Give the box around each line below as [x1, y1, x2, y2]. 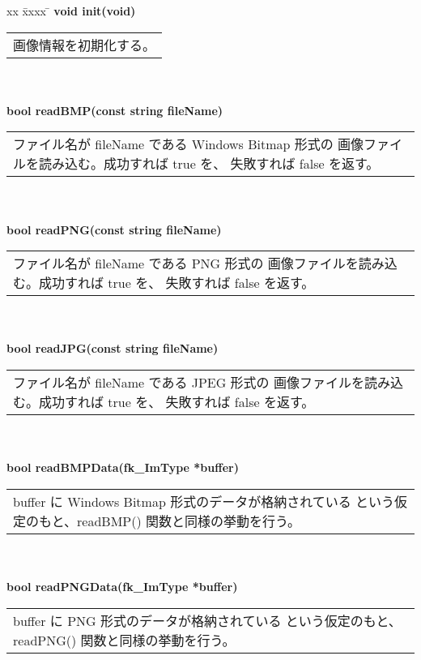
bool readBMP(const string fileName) [6, 101, 223, 118]
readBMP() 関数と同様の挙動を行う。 [77, 511, 301, 530]
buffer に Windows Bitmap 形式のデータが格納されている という [13, 491, 394, 511]
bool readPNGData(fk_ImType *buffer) [6, 577, 238, 594]
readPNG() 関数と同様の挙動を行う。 [13, 630, 236, 649]
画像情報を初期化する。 [13, 35, 156, 54]
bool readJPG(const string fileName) [6, 340, 219, 357]
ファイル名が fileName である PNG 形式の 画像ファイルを [13, 254, 359, 273]
